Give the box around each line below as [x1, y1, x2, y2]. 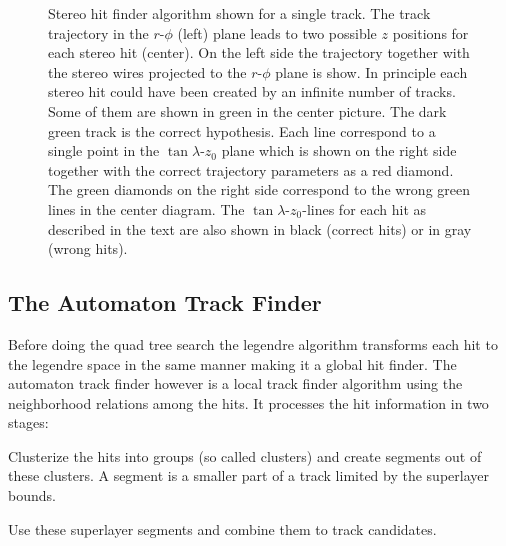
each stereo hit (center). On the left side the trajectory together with [48, 42, 470, 63]
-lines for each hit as [302, 198, 427, 219]
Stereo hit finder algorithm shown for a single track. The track [48, 3, 431, 23]
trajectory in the [48, 22, 149, 43]
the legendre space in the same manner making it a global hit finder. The [8, 353, 457, 374]
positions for [392, 22, 469, 43]
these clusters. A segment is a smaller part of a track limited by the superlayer [8, 465, 489, 486]
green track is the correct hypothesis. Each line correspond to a [48, 120, 436, 141]
